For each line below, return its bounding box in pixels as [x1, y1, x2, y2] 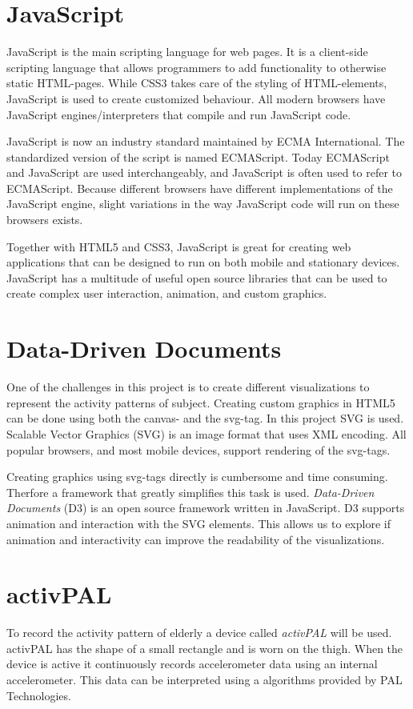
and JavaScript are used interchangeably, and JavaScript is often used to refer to [6, 164, 402, 181]
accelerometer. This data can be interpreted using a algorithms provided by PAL [6, 671, 403, 687]
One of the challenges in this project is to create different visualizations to [6, 379, 370, 395]
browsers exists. [6, 211, 83, 228]
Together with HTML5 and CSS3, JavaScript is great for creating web [6, 238, 351, 254]
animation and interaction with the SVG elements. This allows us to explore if [6, 515, 391, 531]
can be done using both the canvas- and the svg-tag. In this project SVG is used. [6, 410, 404, 427]
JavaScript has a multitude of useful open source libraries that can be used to [6, 269, 387, 286]
